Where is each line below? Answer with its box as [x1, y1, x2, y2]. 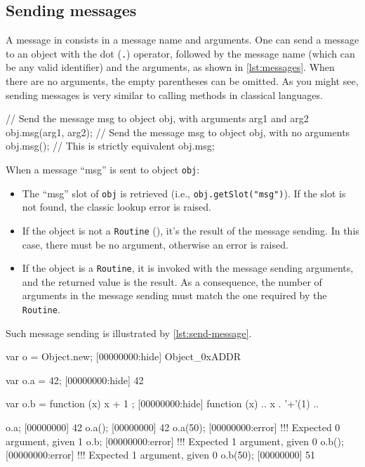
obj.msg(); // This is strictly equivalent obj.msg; [6, 138, 215, 153]
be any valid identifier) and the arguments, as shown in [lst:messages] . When [6, 60, 335, 74]
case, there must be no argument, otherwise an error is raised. [22, 237, 288, 251]
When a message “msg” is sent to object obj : [6, 162, 200, 177]
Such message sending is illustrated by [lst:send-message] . [6, 325, 252, 340]
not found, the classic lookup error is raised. [22, 199, 212, 214]
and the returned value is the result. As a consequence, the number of [22, 274, 322, 289]
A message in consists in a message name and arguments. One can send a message [6, 32, 359, 47]
